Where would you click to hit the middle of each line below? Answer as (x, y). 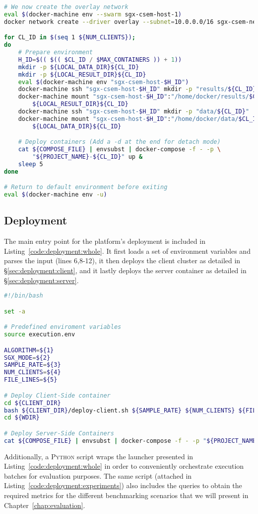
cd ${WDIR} (22, 418)
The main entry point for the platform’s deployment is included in (105, 241)
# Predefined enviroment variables (63, 327)
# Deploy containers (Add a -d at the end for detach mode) (119, 142)
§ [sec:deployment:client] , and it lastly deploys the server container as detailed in (125, 270)
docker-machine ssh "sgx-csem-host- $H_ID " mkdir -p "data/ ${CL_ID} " (134, 112)
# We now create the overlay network (66, 7)
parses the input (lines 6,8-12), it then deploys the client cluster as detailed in (122, 260)
